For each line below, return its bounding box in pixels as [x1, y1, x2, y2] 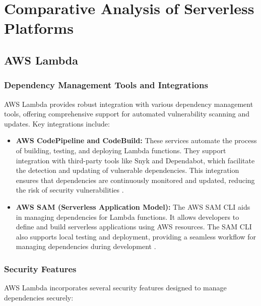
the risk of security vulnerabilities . [16, 185, 124, 195]
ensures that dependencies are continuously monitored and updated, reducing [16, 174, 255, 185]
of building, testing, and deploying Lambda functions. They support [16, 145, 226, 155]
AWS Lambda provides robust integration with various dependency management [4, 98, 253, 109]
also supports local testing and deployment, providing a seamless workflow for [16, 231, 256, 241]
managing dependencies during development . [16, 241, 156, 252]
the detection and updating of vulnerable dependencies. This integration [16, 165, 239, 175]
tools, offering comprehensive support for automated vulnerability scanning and [4, 108, 250, 119]
